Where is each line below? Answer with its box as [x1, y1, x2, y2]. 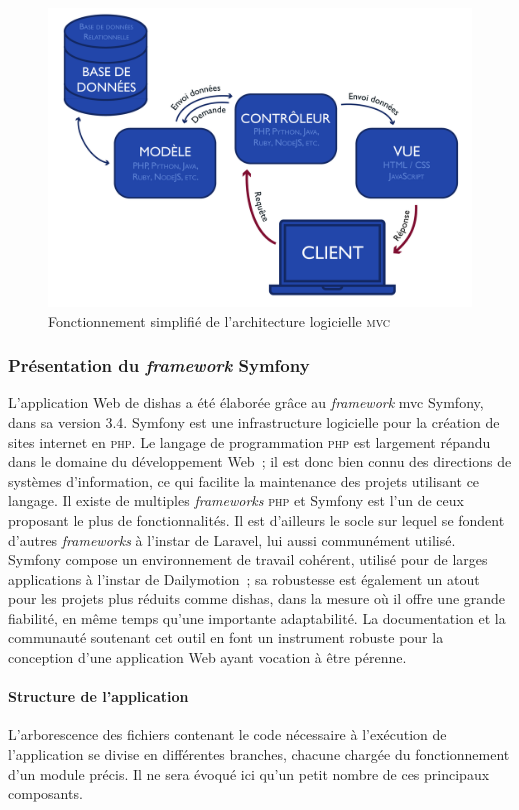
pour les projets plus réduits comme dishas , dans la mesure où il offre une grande [8, 588, 506, 609]
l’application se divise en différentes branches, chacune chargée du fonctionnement [8, 744, 510, 765]
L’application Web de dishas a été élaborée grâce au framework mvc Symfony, [8, 392, 484, 413]
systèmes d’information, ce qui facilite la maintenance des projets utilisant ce [8, 470, 480, 491]
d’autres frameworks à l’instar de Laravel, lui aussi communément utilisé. [8, 529, 456, 550]
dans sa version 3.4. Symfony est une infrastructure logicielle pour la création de [8, 411, 500, 432]
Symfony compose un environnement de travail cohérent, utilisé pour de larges [8, 549, 488, 570]
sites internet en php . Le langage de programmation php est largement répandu [8, 431, 491, 452]
